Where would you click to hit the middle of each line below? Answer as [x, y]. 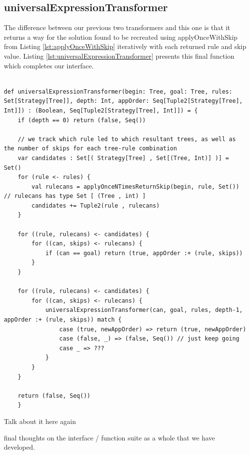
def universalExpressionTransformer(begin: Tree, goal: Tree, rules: [118, 91]
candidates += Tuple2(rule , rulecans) [96, 205]
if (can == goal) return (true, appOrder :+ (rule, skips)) [144, 253]
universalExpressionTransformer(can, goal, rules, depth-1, [144, 310]
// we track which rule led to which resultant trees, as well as [127, 139]
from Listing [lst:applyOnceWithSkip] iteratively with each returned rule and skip [125, 46]
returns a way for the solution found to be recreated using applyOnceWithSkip [121, 37]
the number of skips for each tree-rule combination [90, 149]
